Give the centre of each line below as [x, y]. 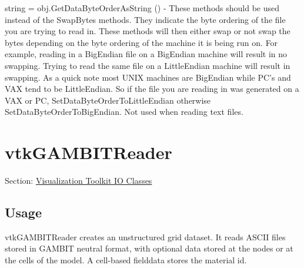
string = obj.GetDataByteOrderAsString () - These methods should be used [142, 8]
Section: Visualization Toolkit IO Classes [78, 181]
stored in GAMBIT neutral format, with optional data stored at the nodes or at [149, 248]
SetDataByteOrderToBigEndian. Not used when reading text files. [124, 112]
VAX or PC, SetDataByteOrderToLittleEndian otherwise [108, 100]
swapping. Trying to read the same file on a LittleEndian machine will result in [148, 65]
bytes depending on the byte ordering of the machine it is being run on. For [141, 42]
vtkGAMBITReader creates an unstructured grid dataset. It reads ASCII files [145, 236]
